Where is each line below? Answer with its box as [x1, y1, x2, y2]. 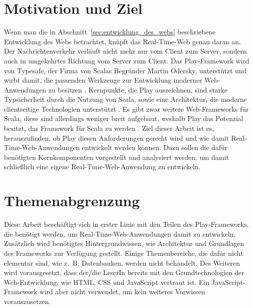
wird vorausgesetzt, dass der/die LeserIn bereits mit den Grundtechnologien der [4, 267, 245, 277]
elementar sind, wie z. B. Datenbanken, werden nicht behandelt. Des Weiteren [4, 257, 240, 268]
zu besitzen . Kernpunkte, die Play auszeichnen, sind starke [48, 84, 227, 94]
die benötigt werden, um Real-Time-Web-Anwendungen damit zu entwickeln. [4, 228, 236, 239]
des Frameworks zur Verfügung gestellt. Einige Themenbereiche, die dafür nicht [4, 247, 243, 258]
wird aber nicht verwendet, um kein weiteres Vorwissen [39, 286, 205, 297]
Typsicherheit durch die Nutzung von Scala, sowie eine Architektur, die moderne [4, 94, 247, 104]
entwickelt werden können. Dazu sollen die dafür [82, 142, 227, 153]
